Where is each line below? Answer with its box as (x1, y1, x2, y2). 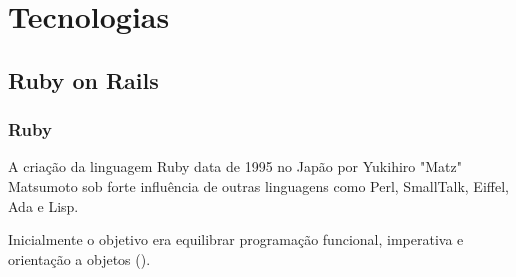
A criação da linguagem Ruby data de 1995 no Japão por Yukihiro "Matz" (8, 156, 462, 177)
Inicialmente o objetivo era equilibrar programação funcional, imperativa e (8, 229, 464, 250)
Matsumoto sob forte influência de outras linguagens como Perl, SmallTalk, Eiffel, (8, 175, 509, 196)
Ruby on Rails (8, 64, 159, 95)
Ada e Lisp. (8, 195, 79, 216)
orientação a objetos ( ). (8, 248, 151, 269)
